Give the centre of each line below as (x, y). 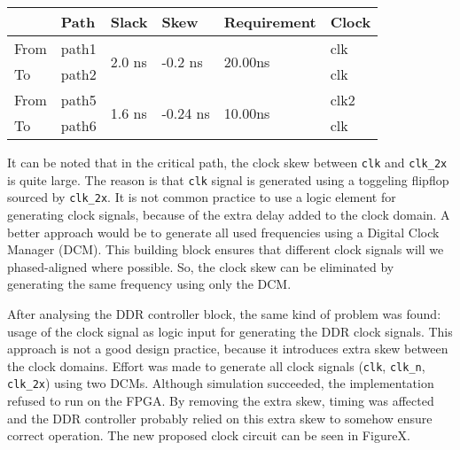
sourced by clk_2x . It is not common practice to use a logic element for (202, 197)
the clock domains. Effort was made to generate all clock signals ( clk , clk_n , (216, 365)
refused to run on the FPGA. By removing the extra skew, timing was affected (221, 401)
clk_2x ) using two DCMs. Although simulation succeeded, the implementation (221, 383)
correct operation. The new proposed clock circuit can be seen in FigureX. (209, 435)
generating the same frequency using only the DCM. (149, 284)
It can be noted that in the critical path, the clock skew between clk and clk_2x (227, 162)
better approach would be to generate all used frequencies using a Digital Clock (223, 232)
